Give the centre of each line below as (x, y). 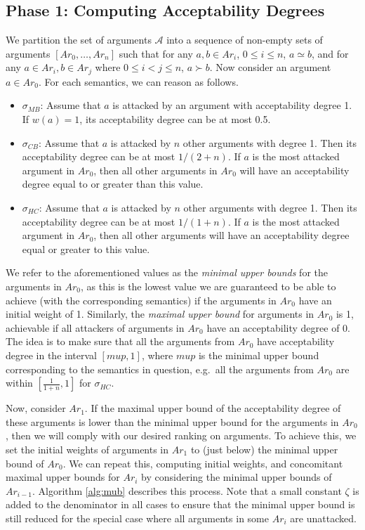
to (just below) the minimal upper (264, 449)
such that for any (156, 53)
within (19, 383)
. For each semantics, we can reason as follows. (139, 81)
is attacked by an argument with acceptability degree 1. (232, 105)
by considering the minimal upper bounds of (237, 477)
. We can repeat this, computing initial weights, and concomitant (203, 463)
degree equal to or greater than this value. (113, 184)
